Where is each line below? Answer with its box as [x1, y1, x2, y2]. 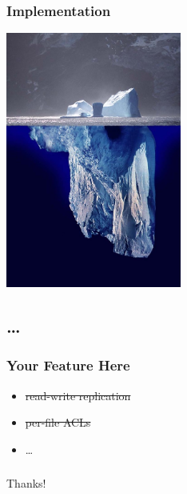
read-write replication [25, 387, 131, 403]
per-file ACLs [25, 414, 91, 431]
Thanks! [6, 475, 46, 492]
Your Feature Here [6, 355, 130, 375]
